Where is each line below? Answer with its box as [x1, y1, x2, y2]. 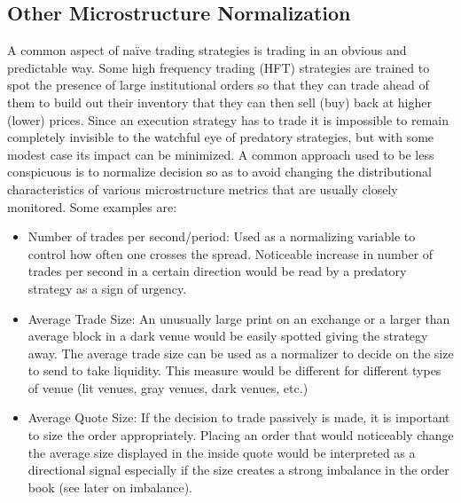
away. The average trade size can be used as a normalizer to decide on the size [27, 343, 454, 362]
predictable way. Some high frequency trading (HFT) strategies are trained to [7, 58, 430, 76]
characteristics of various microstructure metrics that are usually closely [7, 179, 398, 198]
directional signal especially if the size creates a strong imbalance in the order [27, 460, 449, 479]
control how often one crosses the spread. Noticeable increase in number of [27, 244, 434, 263]
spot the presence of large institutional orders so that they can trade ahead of [7, 75, 429, 94]
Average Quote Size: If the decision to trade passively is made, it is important [27, 408, 450, 427]
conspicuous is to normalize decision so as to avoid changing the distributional [7, 162, 432, 181]
